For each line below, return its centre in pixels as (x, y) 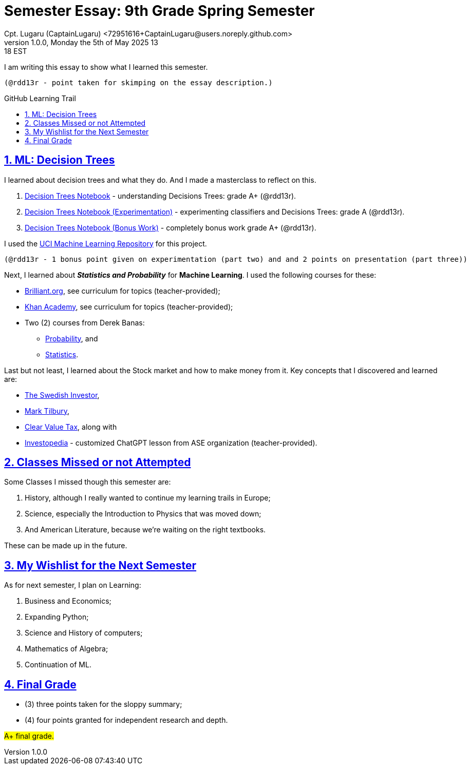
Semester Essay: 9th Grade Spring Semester (159, 11)
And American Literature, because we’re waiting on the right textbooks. (145, 530)
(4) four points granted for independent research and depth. (126, 720)
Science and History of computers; (84, 633)
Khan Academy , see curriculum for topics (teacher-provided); (129, 306)
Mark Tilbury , (47, 411)
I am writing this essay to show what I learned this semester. (106, 67)
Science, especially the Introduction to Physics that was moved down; (143, 514)
